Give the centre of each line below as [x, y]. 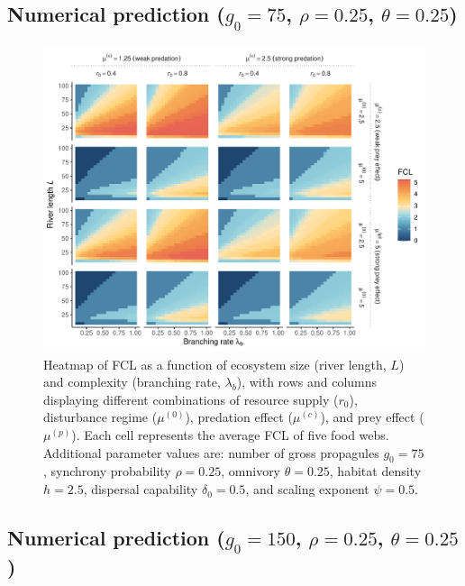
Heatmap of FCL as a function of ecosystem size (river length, [215, 364]
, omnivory [251, 471]
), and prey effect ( [372, 417]
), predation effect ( [239, 417]
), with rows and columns [307, 382]
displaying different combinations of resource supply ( [191, 399]
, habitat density [375, 471]
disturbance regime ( [100, 417]
